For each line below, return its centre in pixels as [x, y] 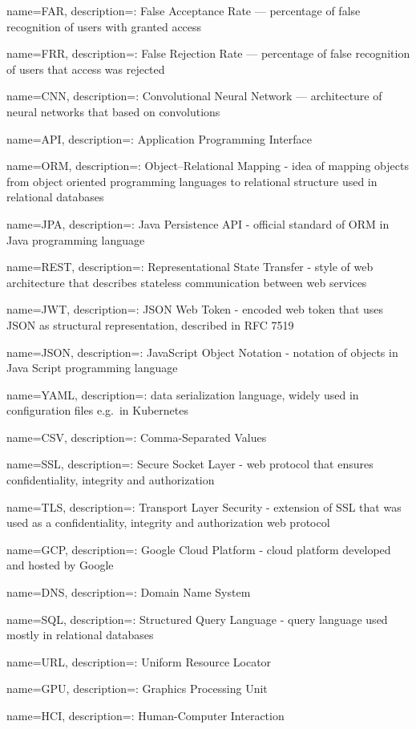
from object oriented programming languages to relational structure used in [192, 181]
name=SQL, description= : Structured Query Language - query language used [197, 619]
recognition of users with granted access [104, 26]
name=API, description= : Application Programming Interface [159, 138]
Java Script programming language [92, 368]
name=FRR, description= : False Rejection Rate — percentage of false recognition [208, 53]
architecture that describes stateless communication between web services [187, 282]
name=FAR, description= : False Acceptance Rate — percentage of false [184, 10]
